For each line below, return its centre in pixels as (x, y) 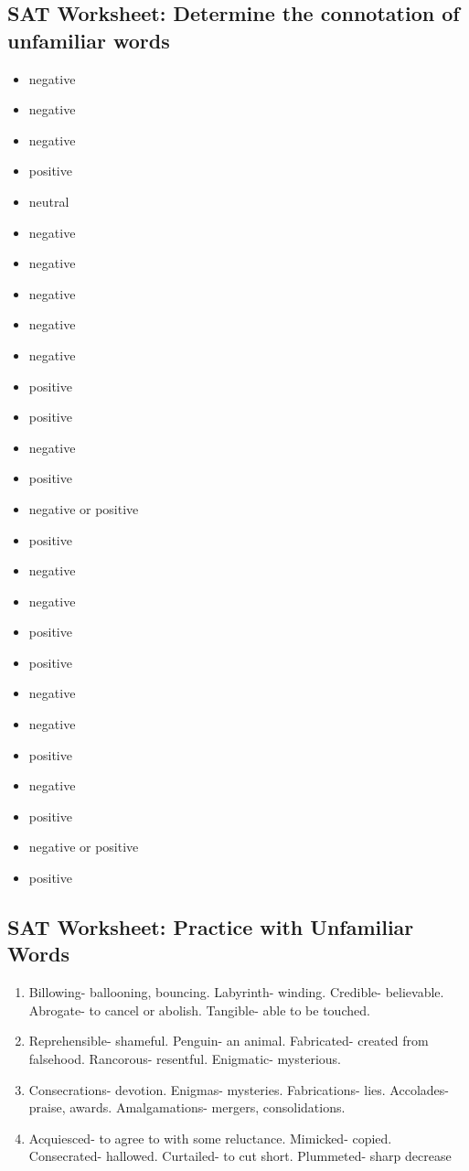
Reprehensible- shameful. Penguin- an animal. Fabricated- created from (229, 1041)
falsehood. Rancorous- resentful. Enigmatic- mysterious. (185, 1058)
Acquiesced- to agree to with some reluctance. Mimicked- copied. (210, 1138)
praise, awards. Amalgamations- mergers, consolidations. (187, 1107)
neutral (49, 201)
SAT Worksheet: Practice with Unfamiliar (211, 927)
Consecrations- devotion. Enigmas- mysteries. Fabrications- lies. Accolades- (239, 1089)
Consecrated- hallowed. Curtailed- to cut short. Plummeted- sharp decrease (240, 1156)
